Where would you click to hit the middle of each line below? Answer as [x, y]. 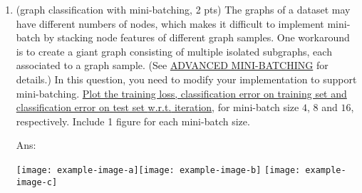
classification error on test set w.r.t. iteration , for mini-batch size [157, 107]
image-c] [37, 182]
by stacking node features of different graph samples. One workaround [197, 37]
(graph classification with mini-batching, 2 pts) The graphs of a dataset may [183, 9]
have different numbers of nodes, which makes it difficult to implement [170, 23]
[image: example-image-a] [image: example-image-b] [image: [158, 170]
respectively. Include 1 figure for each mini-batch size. [133, 121]
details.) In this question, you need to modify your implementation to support [186, 79]
